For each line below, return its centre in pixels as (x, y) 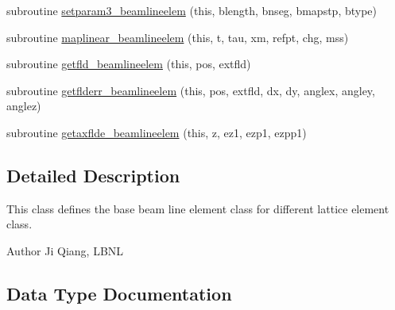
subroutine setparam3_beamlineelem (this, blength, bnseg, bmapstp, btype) (192, 10)
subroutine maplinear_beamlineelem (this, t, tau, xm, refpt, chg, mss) (178, 37)
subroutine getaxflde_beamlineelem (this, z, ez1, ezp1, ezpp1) (157, 132)
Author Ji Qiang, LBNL (65, 250)
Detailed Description (93, 175)
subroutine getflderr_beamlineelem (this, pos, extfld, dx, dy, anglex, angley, (191, 90)
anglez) (24, 106)
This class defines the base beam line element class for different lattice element (198, 208)
